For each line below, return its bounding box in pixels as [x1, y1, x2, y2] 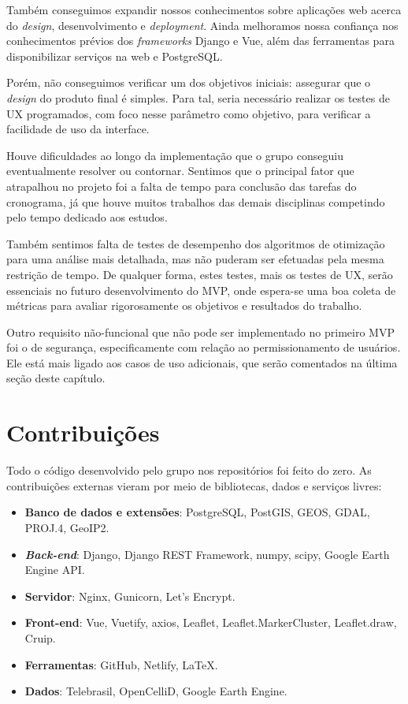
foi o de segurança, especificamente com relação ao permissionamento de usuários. [6, 339, 401, 356]
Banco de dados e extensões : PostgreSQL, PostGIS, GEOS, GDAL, [24, 504, 370, 520]
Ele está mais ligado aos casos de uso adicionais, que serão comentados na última [6, 354, 398, 371]
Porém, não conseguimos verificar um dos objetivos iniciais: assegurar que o [6, 74, 371, 91]
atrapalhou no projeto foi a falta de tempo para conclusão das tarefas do [6, 177, 357, 194]
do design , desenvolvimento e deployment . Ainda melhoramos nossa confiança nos [6, 17, 399, 33]
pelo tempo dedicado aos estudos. [6, 209, 168, 225]
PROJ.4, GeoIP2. [24, 519, 109, 535]
